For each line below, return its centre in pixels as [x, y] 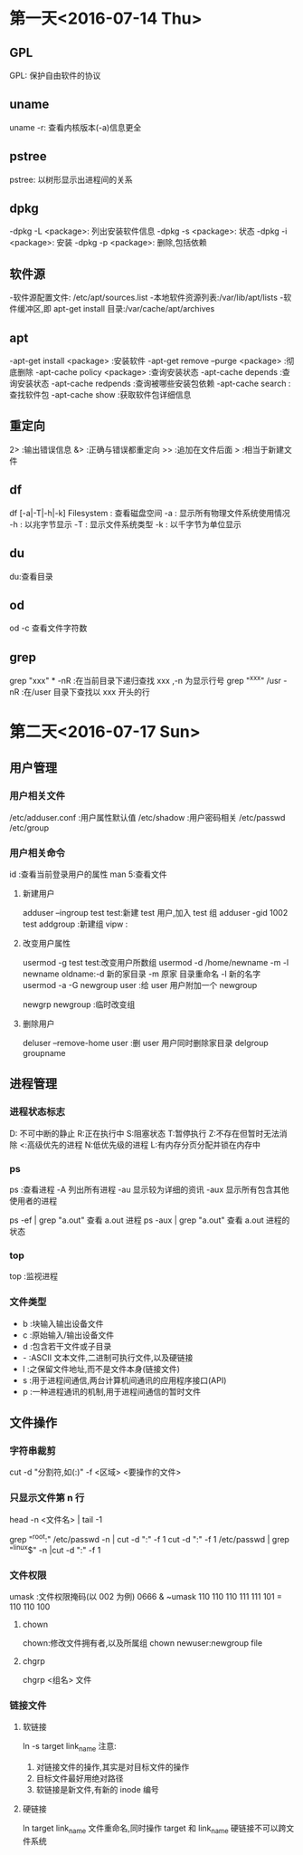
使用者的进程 [33, 1200]
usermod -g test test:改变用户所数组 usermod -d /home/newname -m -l [156, 962]
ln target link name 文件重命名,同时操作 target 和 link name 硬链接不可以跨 [154, 1829]
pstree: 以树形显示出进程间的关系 [71, 179]
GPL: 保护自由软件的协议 [55, 75]
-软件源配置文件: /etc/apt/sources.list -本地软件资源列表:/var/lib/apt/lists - [147, 298]
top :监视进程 [34, 1276]
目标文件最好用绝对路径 [80, 1778]
